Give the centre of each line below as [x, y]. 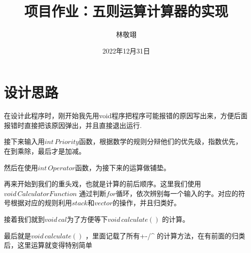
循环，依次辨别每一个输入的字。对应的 [177, 193]
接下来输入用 [24, 141]
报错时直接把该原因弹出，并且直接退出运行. [73, 125]
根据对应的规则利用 [41, 203]
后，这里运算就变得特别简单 [48, 245]
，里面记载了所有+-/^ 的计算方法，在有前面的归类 [166, 235]
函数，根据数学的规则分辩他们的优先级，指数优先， [160, 141]
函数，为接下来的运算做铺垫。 [123, 167]
